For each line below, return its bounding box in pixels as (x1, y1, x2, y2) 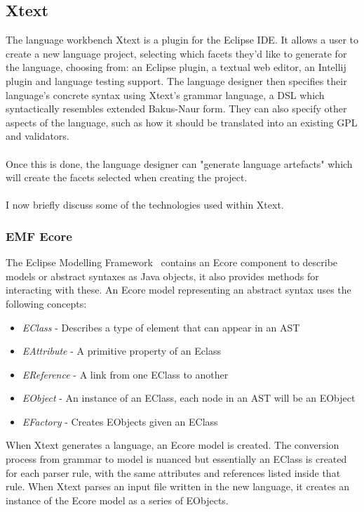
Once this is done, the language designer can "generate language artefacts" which (6, 156, 353, 171)
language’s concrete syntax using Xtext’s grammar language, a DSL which (6, 87, 325, 102)
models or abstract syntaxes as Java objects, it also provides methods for (6, 268, 319, 283)
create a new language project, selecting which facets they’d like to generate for (6, 46, 347, 60)
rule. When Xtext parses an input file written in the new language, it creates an (6, 479, 349, 494)
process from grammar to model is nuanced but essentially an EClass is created (6, 452, 347, 466)
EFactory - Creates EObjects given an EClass (22, 414, 218, 428)
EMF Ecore (6, 227, 72, 244)
